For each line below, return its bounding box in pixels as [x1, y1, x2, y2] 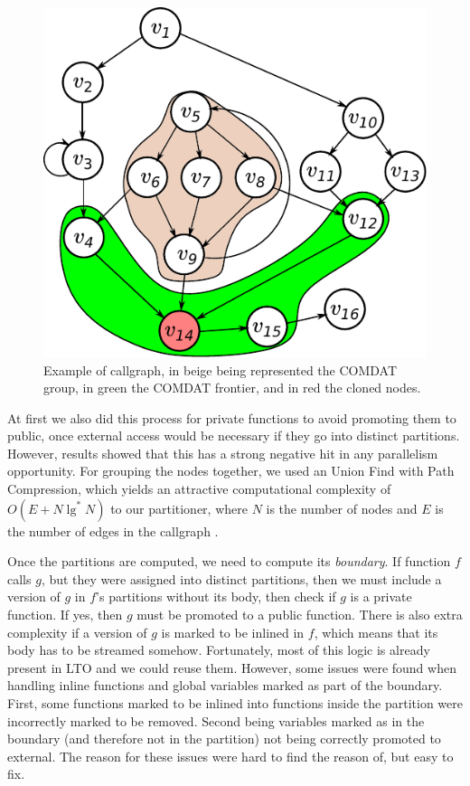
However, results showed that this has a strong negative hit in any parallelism [7, 443, 438, 462]
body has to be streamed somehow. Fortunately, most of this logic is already [7, 640, 430, 659]
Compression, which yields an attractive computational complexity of [7, 479, 391, 498]
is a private [350, 587, 412, 606]
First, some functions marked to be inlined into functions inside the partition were [7, 694, 463, 712]
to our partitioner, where [110, 498, 248, 517]
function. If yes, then [7, 605, 123, 624]
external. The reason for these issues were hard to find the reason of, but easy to [7, 746, 454, 765]
